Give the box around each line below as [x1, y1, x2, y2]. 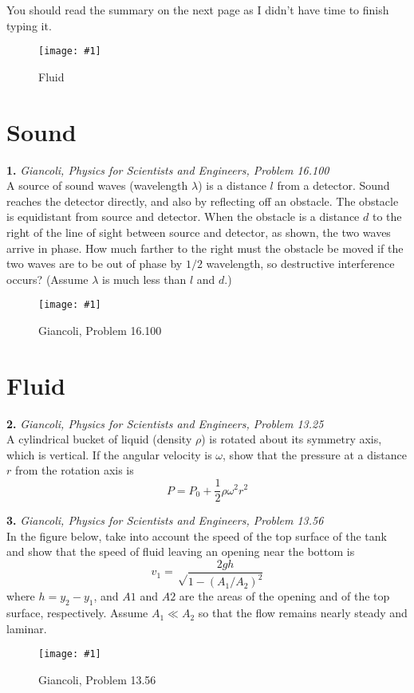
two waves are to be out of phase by [6, 255, 183, 272]
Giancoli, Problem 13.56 [38, 671, 156, 687]
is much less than [102, 270, 187, 287]
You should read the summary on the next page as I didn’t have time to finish [6, 2, 389, 18]
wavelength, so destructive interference [206, 255, 395, 272]
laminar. [6, 620, 47, 636]
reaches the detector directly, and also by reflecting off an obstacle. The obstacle [6, 192, 399, 209]
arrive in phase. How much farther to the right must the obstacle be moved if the [6, 239, 404, 256]
